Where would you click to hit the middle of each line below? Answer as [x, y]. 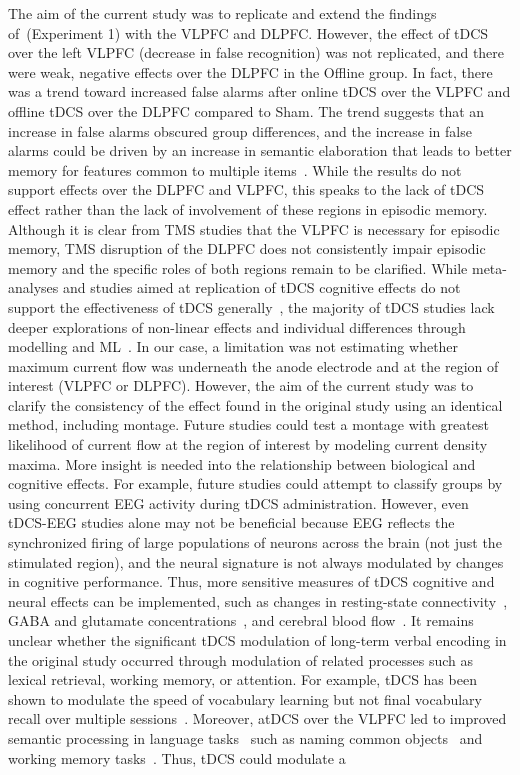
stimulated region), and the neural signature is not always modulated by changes [256, 561]
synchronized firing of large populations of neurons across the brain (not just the [255, 542]
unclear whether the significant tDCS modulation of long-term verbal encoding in [257, 640]
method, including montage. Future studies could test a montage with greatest [248, 424]
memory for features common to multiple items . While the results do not [235, 169]
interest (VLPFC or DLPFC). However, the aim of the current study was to [241, 385]
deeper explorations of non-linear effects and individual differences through [237, 326]
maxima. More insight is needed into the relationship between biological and [242, 463]
